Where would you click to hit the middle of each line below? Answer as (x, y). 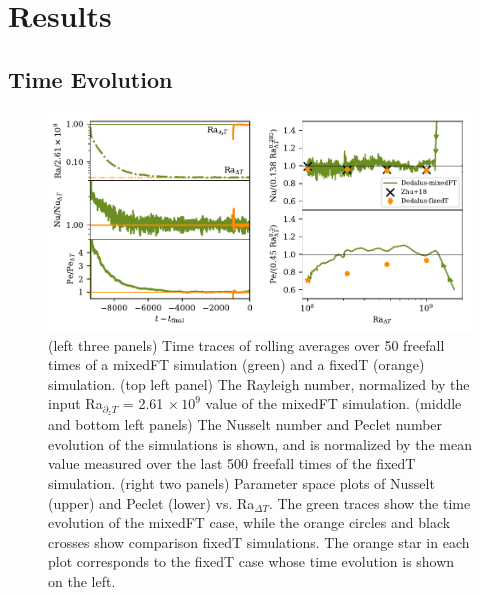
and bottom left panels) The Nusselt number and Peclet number (245, 424)
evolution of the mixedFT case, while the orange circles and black (249, 522)
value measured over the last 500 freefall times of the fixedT (232, 463)
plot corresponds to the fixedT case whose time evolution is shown (251, 561)
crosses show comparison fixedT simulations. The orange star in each (259, 541)
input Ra (75, 403)
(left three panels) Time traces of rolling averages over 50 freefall (246, 344)
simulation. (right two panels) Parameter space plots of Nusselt (241, 483)
